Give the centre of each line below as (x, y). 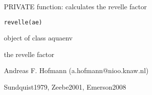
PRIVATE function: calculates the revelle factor (76, 6)
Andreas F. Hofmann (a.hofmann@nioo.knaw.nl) (76, 70)
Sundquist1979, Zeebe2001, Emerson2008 (65, 87)
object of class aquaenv (38, 38)
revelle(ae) (23, 22)
